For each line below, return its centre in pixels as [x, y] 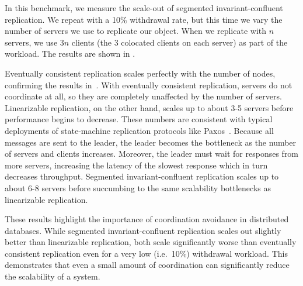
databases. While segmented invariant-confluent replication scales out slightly [143, 230]
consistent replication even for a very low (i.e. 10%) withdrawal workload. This [146, 253]
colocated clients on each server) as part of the [204, 42]
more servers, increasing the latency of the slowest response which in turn [136, 165]
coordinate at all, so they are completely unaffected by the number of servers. [143, 96]
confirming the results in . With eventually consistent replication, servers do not [149, 85]
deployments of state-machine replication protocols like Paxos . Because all [139, 130]
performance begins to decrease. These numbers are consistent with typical [139, 119]
